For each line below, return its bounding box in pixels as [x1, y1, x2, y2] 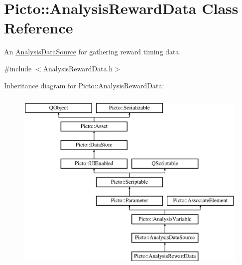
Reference [4, 17, 73, 38]
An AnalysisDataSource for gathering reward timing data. [4, 46, 181, 57]
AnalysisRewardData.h [43, 63, 113, 73]
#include [4, 63, 32, 73]
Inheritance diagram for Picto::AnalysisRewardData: [4, 80, 164, 90]
